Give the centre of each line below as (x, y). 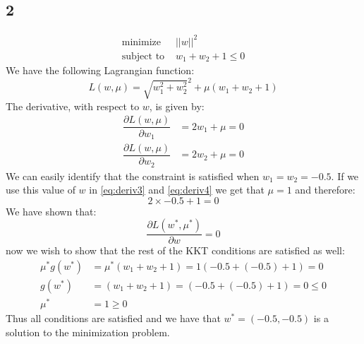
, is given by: (177, 106)
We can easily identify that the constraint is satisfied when (133, 176)
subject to (143, 56)
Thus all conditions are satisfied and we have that (113, 318)
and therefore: (325, 190)
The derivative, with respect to (73, 106)
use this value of (41, 190)
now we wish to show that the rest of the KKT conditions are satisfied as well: (175, 250)
